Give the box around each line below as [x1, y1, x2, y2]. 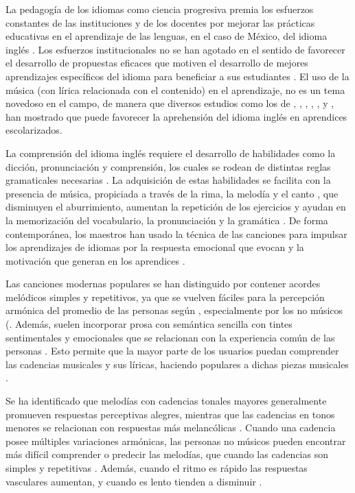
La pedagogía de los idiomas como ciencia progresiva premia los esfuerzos [5, 2, 314, 16]
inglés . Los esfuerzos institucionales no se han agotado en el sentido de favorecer [5, 42, 345, 56]
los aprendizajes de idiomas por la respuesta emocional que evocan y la [5, 240, 304, 254]
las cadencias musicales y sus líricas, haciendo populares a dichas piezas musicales [5, 357, 349, 371]
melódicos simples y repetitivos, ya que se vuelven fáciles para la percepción [5, 289, 325, 304]
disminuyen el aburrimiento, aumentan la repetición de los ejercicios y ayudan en [5, 200, 346, 214]
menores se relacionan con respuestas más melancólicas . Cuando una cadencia [5, 420, 336, 435]
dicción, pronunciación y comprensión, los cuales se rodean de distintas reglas [5, 159, 331, 173]
